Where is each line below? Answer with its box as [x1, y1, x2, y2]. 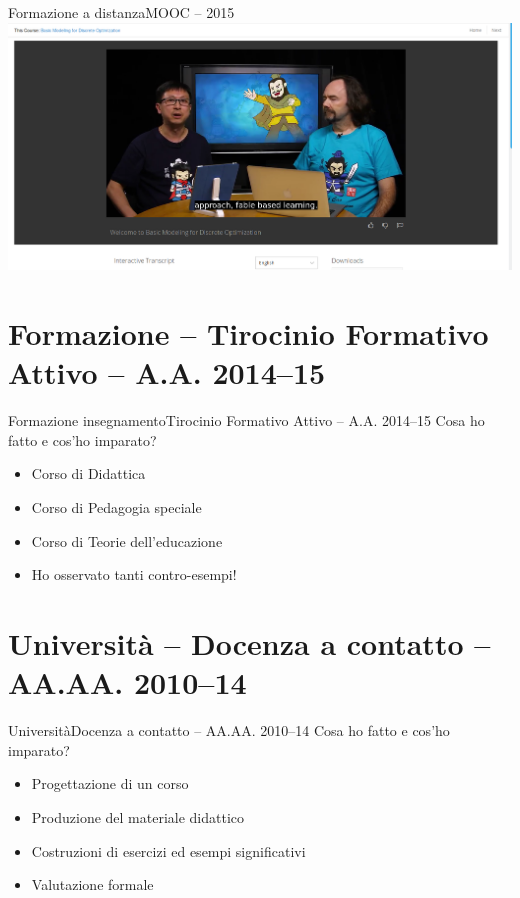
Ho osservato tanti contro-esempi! [31, 564, 237, 585]
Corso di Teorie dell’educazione [31, 530, 223, 551]
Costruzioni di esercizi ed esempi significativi [31, 840, 306, 861]
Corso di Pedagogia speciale [31, 497, 202, 518]
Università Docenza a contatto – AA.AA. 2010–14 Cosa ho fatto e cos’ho [8, 720, 450, 741]
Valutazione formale [31, 874, 154, 895]
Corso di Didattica [31, 463, 146, 484]
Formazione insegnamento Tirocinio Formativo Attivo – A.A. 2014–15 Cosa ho [8, 410, 485, 431]
